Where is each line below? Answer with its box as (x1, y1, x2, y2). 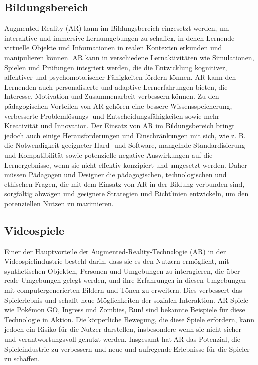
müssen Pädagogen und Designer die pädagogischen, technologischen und (4, 169, 227, 180)
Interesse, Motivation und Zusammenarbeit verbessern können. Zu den (4, 91, 219, 101)
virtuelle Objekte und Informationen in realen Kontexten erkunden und (4, 42, 222, 53)
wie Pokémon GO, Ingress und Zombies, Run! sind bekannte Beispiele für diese (4, 304, 245, 315)
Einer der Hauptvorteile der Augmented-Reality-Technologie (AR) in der (4, 246, 226, 256)
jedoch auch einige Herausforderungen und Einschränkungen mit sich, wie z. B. (4, 130, 246, 140)
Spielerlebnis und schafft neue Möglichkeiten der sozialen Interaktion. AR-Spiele (4, 294, 248, 305)
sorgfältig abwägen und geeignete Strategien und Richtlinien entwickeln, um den (4, 188, 249, 199)
